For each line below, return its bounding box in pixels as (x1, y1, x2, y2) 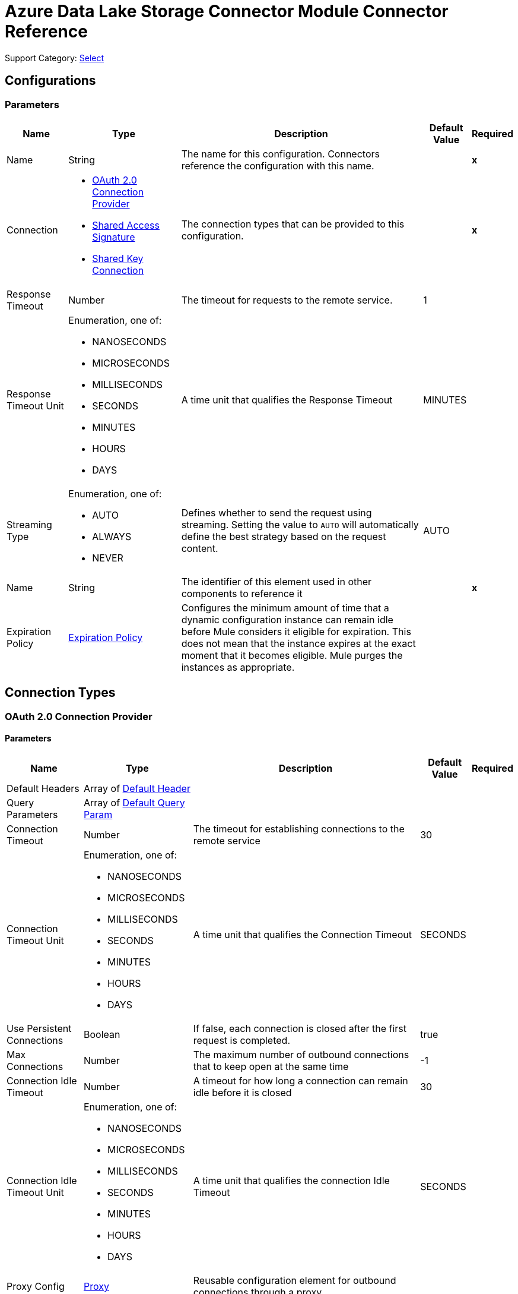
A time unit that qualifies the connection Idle (193, 1175, 390, 1187)
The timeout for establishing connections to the (193, 823, 405, 835)
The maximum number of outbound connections (193, 1049, 409, 1061)
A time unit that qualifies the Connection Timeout (193, 929, 412, 941)
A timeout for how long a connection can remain (193, 1075, 408, 1087)
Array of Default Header (83, 782, 190, 795)
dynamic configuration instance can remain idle (181, 613, 393, 626)
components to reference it (181, 587, 303, 599)
